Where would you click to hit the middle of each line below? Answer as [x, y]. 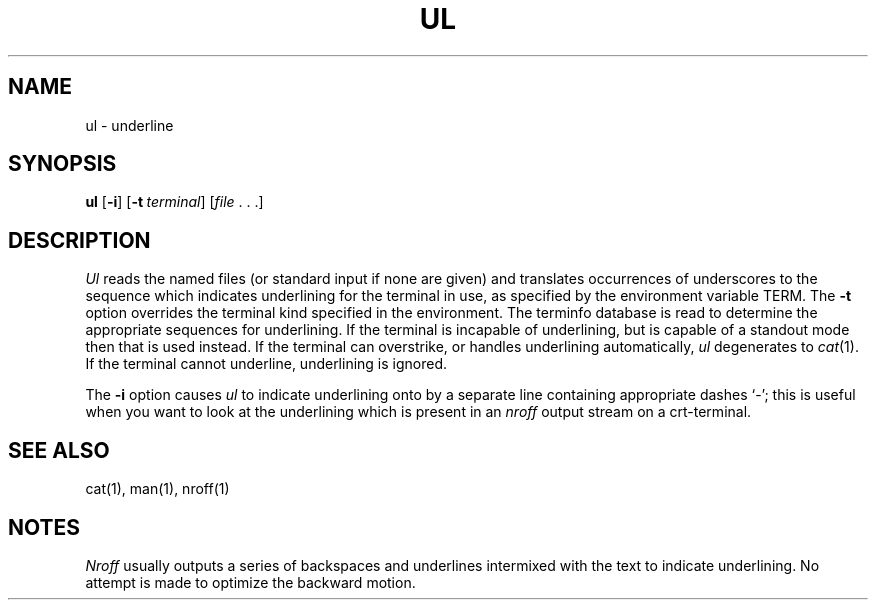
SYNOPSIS [62, 164]
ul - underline [129, 125]
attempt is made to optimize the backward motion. [250, 582]
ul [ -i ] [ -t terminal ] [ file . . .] [174, 202]
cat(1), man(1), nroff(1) [157, 489]
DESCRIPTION [79, 240]
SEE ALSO [59, 450]
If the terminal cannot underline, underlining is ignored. [266, 364]
